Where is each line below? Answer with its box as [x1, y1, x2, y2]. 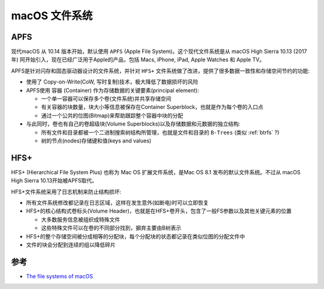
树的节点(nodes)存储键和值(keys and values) [41, 137, 152, 144]
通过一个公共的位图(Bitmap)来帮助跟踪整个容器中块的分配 [41, 112, 184, 119]
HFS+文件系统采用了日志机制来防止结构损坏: [11, 188, 121, 195]
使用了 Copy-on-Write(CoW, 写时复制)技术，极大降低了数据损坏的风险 [26, 78, 199, 85]
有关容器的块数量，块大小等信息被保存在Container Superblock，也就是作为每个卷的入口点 [41, 103, 263, 111]
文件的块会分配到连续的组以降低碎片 [26, 241, 116, 248]
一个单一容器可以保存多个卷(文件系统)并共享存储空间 [41, 95, 172, 102]
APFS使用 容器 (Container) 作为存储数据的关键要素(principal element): [26, 87, 199, 94]
